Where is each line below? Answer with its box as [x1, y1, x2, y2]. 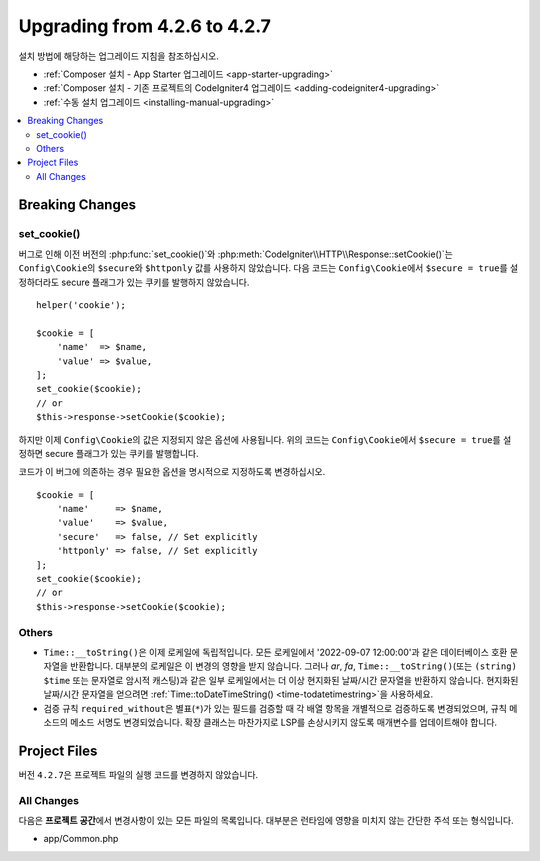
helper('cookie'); [36, 300, 127, 310]
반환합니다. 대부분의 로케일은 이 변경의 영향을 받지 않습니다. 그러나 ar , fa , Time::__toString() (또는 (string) [70, 660, 517, 672]
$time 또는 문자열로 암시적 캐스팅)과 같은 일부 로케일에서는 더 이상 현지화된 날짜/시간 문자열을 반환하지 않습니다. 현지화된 [43, 674, 519, 686]
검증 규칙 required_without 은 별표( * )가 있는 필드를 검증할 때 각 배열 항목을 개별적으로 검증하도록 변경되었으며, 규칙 [43, 702, 507, 714]
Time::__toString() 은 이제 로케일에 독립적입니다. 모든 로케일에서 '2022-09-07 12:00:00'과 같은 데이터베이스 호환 [43, 646, 508, 658]
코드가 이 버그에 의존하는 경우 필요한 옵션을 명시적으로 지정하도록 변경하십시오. [18, 466, 326, 478]
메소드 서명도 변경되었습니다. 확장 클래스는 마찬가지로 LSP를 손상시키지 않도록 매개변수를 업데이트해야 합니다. [70, 716, 498, 728]
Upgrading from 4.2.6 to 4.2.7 [18, 15, 272, 37]
